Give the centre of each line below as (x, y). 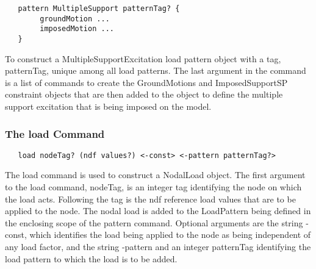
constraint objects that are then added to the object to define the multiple (144, 94)
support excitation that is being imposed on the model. (108, 106)
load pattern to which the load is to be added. (91, 258)
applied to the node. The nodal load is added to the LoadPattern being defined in (158, 211)
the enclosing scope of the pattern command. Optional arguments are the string (154, 222)
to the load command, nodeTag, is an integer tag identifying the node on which (153, 187)
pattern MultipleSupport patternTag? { (99, 9)
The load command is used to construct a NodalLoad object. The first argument (155, 175)
